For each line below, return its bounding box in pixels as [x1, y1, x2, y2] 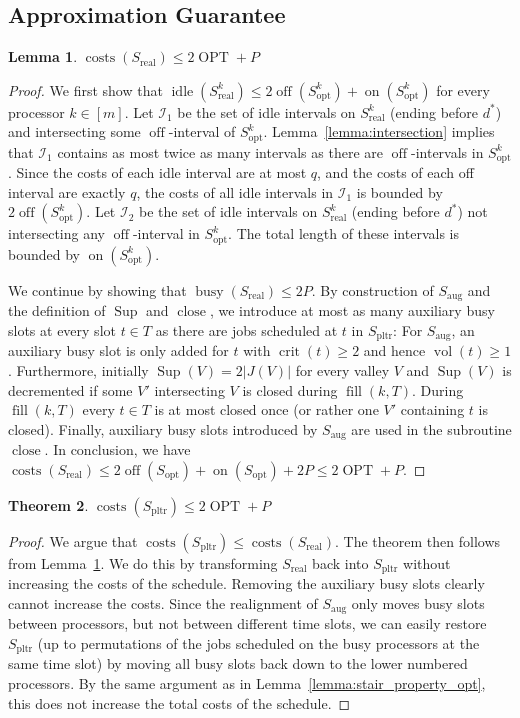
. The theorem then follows [335, 530, 501, 551]
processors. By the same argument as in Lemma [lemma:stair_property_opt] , [8, 673, 486, 693]
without [403, 552, 451, 573]
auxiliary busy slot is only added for [8, 340, 229, 361]
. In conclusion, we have [44, 439, 191, 460]
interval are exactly [8, 181, 126, 202]
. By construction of [311, 279, 434, 300]
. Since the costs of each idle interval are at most [8, 162, 307, 183]
